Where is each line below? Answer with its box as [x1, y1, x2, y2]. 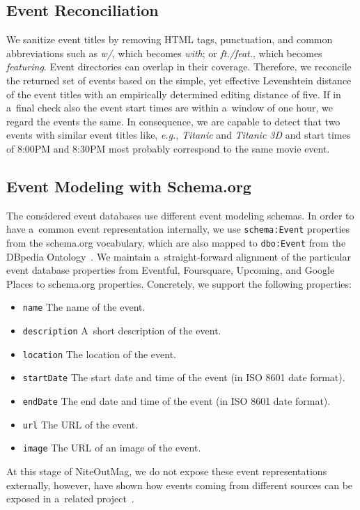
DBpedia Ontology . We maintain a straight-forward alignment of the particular [6, 249, 352, 263]
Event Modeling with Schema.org [6, 175, 251, 196]
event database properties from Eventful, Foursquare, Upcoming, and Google [6, 263, 335, 277]
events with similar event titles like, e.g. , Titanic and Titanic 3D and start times [6, 127, 351, 142]
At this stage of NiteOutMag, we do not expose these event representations [6, 464, 327, 479]
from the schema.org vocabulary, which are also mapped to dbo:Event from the [6, 235, 346, 249]
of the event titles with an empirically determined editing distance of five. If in [6, 86, 341, 101]
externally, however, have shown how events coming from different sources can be [6, 477, 353, 492]
